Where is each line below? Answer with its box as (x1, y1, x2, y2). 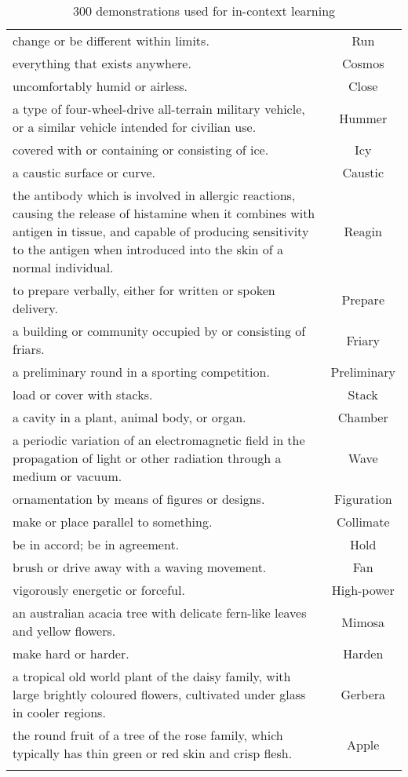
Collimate (336, 513, 390, 531)
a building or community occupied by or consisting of (13, 322, 306, 340)
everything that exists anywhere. (13, 54, 191, 72)
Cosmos (341, 54, 384, 72)
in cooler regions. (13, 703, 106, 721)
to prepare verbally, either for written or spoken (13, 281, 275, 299)
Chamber (337, 408, 388, 426)
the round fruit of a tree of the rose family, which (13, 726, 283, 744)
